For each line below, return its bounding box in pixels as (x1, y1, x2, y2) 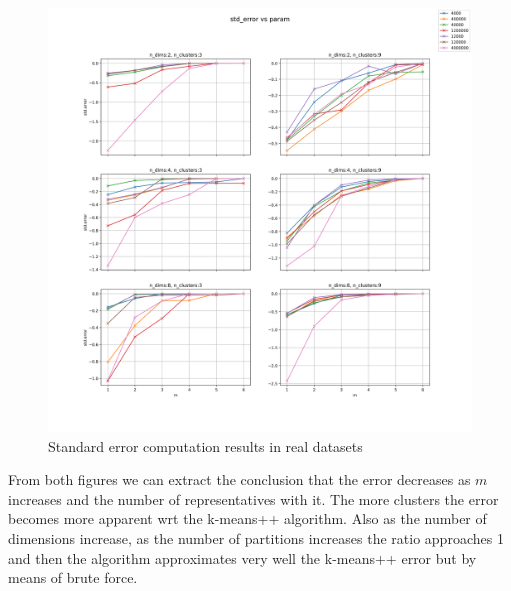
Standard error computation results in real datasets (48, 435, 363, 456)
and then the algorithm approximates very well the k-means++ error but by (8, 547, 477, 568)
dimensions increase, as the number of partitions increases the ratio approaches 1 (8, 527, 504, 548)
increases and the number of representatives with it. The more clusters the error (8, 488, 499, 509)
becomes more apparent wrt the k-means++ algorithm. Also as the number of (8, 508, 487, 529)
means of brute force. (8, 567, 138, 588)
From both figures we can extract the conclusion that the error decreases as (8, 469, 471, 490)
